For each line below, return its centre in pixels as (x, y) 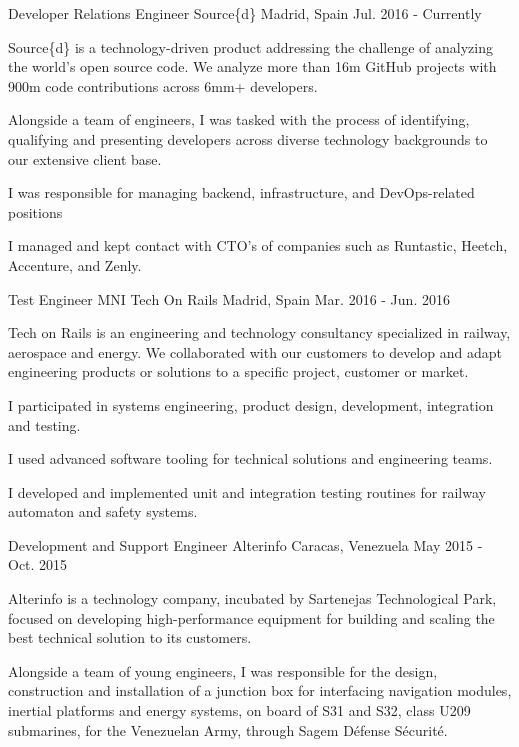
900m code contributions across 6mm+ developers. (163, 85)
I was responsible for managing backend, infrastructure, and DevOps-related (241, 192)
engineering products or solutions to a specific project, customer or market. (238, 371)
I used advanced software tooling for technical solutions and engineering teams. (250, 458)
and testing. (44, 424)
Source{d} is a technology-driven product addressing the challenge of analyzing (250, 46)
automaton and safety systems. (103, 511)
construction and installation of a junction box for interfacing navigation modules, (260, 690)
